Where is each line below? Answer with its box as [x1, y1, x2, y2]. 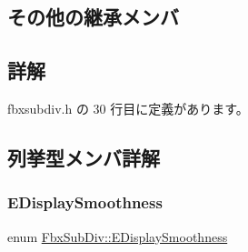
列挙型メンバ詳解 [7, 143, 160, 171]
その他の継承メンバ [7, 3, 179, 31]
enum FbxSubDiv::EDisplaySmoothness [7, 227, 228, 246]
